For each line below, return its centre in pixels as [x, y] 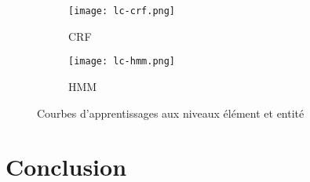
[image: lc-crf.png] [122, 11]
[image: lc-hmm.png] [122, 62]
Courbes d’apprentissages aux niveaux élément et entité [171, 113]
